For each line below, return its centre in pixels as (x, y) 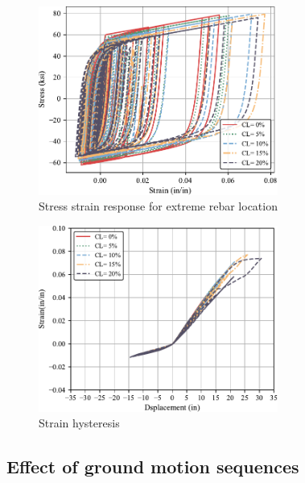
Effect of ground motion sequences (153, 466)
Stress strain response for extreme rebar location (158, 206)
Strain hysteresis (79, 423)
